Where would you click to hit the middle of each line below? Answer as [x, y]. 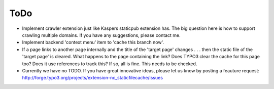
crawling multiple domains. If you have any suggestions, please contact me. [101, 35]
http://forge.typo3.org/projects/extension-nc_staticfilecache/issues [93, 78]
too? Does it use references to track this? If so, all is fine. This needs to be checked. [110, 64]
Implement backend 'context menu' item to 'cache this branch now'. [93, 42]
